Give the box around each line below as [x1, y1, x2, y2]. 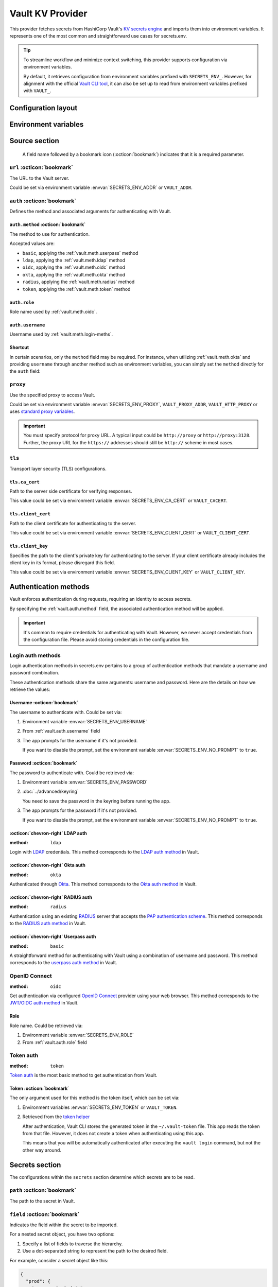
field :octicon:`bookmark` [9, 1210, 80, 1218]
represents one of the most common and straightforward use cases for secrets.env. [9, 32, 187, 39]
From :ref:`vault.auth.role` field [22, 1039, 87, 1045]
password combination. [9, 670, 59, 676]
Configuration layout [9, 103, 78, 113]
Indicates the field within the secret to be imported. [9, 1222, 118, 1228]
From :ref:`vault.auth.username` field [22, 728, 100, 734]
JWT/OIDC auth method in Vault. [9, 1000, 79, 1006]
